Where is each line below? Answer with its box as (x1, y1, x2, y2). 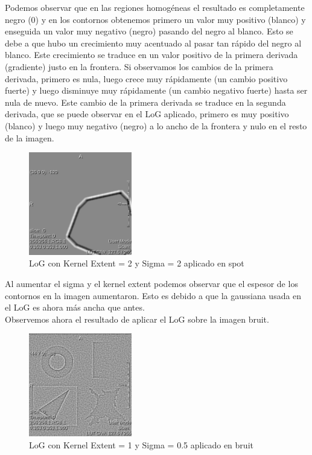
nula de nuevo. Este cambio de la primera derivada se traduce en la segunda (5, 95, 286, 108)
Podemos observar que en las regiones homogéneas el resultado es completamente (5, 1, 305, 13)
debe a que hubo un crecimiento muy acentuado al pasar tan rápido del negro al (5, 36, 302, 49)
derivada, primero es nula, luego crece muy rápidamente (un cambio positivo (5, 72, 288, 85)
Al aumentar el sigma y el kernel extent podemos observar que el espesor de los (5, 277, 298, 289)
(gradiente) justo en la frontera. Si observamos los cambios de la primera (5, 60, 273, 73)
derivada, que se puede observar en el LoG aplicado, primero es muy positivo (5, 108, 289, 120)
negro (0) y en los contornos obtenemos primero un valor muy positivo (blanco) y (5, 13, 306, 25)
